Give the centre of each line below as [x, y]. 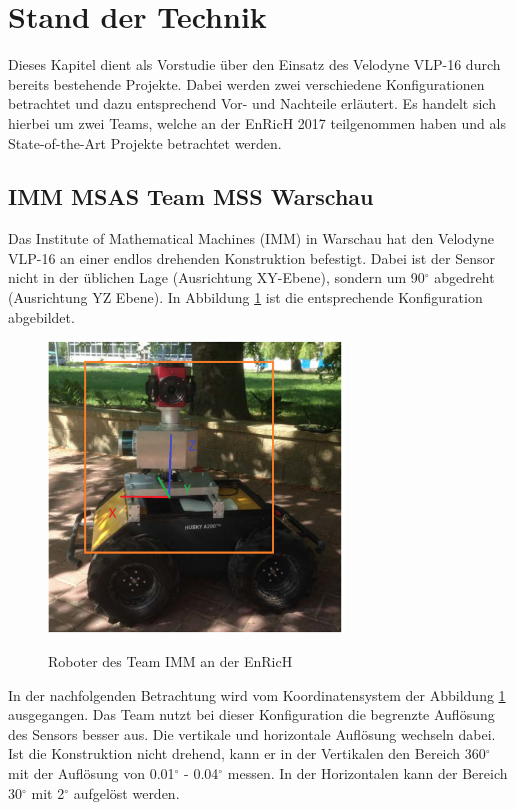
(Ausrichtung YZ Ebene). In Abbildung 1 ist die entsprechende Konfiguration [245, 297]
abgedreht [464, 277]
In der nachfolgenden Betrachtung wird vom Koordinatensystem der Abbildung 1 [257, 694]
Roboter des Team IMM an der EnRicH [170, 661]
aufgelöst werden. [126, 792]
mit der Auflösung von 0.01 [91, 772]
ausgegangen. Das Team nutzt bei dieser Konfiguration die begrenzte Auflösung [251, 714]
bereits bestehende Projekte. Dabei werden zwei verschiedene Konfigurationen [246, 83]
